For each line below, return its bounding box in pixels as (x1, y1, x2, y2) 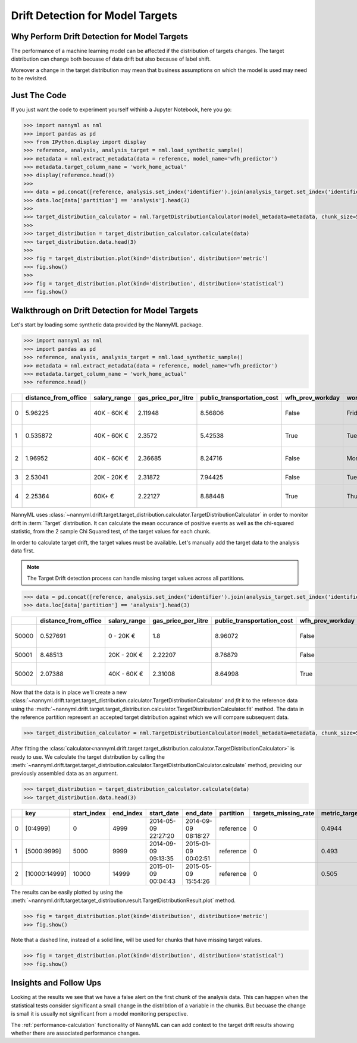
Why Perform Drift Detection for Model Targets (11, 32, 189, 42)
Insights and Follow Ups (11, 978, 102, 988)
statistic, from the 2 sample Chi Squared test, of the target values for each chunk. (11, 528, 211, 535)
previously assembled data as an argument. (11, 770, 118, 777)
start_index (73, 809, 107, 817)
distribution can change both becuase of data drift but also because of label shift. (11, 55, 211, 62)
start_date (149, 809, 179, 817)
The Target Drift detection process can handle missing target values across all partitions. (27, 574, 245, 582)
